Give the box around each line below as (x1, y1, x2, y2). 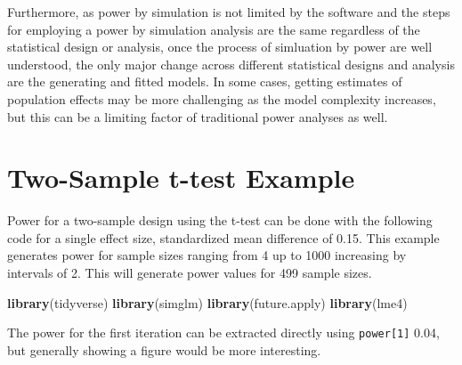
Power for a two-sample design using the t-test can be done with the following (7, 211, 433, 230)
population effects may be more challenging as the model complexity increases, (7, 89, 436, 108)
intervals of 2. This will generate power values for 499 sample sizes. (7, 264, 372, 282)
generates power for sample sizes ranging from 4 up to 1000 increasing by (7, 246, 407, 264)
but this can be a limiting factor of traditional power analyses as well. (7, 107, 388, 126)
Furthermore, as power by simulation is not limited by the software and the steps (7, 3, 450, 20)
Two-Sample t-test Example (7, 159, 355, 196)
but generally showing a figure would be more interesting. (7, 340, 321, 359)
